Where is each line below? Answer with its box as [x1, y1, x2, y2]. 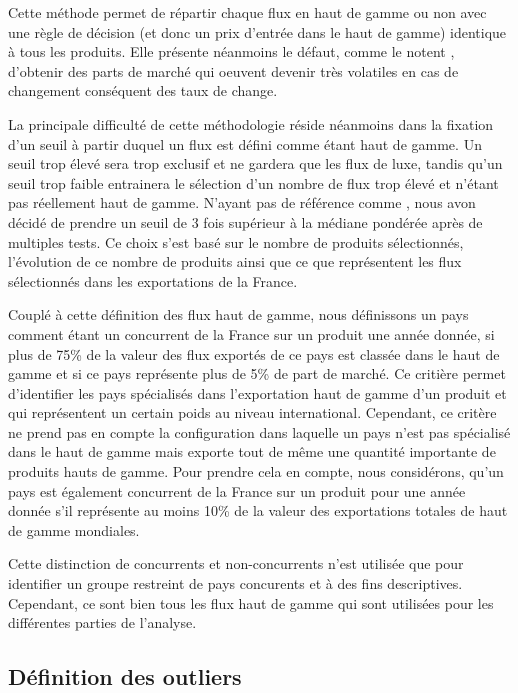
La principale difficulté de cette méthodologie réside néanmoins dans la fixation [8, 113, 494, 134]
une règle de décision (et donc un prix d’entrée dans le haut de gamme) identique [8, 21, 507, 42]
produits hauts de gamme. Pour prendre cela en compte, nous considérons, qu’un [8, 461, 504, 482]
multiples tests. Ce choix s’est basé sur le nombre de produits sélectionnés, [8, 231, 464, 252]
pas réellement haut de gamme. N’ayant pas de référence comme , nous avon [8, 192, 476, 213]
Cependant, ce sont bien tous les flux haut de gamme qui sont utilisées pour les [8, 592, 494, 613]
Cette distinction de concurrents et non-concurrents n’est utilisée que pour [8, 553, 464, 574]
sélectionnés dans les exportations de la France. [8, 270, 298, 291]
